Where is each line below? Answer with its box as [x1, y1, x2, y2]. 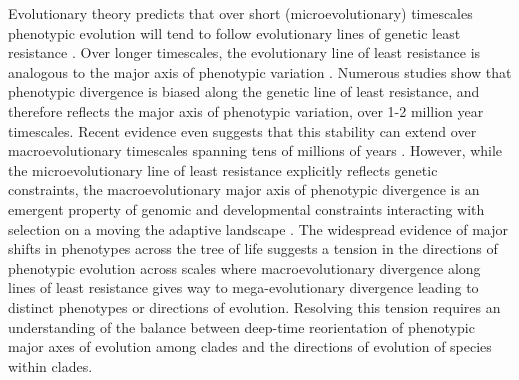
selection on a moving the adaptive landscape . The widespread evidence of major [8, 218, 509, 239]
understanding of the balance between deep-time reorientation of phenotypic [8, 316, 475, 337]
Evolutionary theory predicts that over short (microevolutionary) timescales [8, 3, 473, 23]
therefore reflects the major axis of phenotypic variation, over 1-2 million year [8, 100, 484, 121]
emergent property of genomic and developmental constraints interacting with [8, 198, 485, 219]
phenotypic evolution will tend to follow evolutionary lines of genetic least [8, 22, 461, 43]
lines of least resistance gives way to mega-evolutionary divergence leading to [8, 277, 479, 298]
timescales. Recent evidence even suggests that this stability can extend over [8, 120, 477, 141]
